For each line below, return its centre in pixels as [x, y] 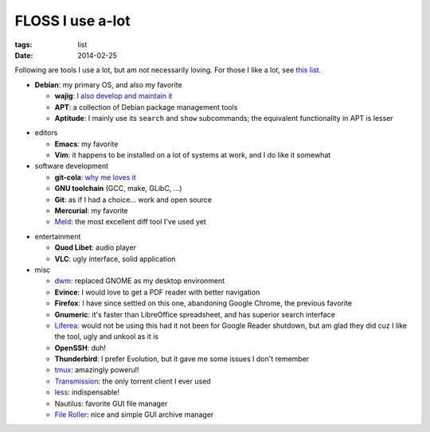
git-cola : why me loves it [96, 177]
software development [72, 166]
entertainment [58, 236]
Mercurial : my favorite [92, 211]
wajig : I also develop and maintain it [113, 96]
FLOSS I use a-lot [72, 21]
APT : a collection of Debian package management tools [146, 107]
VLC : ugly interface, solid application [115, 259]
